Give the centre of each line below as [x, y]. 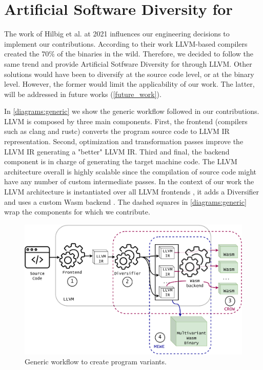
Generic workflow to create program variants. [96, 362]
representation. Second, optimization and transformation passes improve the [124, 141]
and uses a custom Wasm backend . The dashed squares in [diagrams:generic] [125, 201]
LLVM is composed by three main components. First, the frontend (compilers [126, 121]
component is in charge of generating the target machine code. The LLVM [121, 161]
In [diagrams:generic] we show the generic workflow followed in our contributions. [132, 111]
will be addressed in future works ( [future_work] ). [83, 94]
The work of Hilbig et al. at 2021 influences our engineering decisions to [117, 34]
